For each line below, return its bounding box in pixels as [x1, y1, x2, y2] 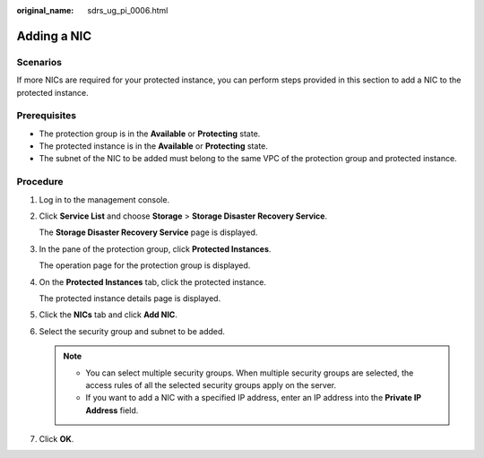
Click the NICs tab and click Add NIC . [39, 309, 178, 320]
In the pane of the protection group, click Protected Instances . [39, 243, 272, 255]
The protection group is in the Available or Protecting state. [39, 128, 261, 139]
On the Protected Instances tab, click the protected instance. [39, 276, 266, 287]
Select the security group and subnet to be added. [39, 325, 226, 336]
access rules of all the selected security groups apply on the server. [85, 379, 336, 390]
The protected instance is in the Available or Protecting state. [39, 141, 269, 151]
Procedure [16, 176, 64, 188]
